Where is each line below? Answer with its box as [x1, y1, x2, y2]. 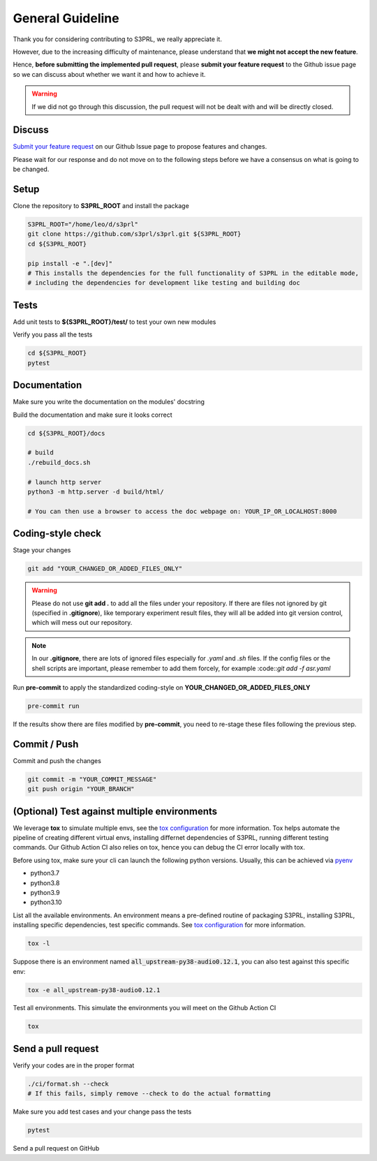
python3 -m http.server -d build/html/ [27, 487, 164, 496]
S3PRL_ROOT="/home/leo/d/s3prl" [27, 221, 139, 228]
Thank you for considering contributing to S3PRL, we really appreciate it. [13, 35, 223, 43]
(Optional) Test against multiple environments [13, 805, 218, 817]
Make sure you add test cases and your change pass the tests [13, 1107, 192, 1116]
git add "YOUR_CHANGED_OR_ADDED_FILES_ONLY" [27, 565, 183, 572]
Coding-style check [13, 528, 101, 540]
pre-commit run [27, 702, 80, 710]
